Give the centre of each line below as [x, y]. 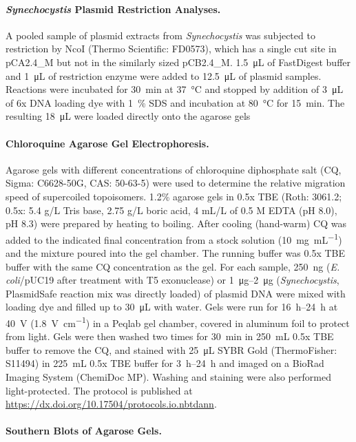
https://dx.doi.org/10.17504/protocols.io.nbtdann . [111, 404]
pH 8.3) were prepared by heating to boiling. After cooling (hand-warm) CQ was [176, 223]
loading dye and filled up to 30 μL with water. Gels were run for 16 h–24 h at [172, 307]
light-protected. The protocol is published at [99, 390]
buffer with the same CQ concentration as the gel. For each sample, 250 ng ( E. [173, 266]
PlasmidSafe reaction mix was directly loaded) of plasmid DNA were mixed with [176, 293]
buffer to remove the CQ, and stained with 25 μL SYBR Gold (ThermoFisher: [171, 349]
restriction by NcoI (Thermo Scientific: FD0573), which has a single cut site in [171, 49]
